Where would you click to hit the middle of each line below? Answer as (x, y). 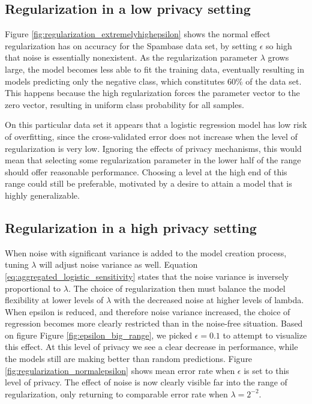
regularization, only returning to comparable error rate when (116, 393)
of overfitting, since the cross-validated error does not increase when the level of (151, 136)
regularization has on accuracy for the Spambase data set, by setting (131, 45)
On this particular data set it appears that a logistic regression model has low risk (156, 125)
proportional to (33, 288)
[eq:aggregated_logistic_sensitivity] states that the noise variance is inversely (147, 276)
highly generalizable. (42, 195)
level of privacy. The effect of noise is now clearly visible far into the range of (146, 382)
